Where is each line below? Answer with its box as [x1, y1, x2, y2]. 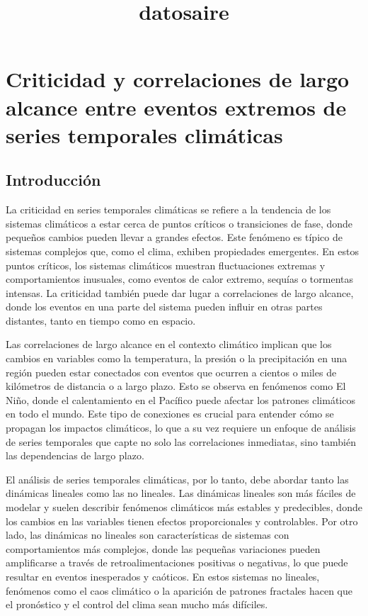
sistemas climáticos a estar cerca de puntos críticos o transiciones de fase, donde [6, 215, 353, 230]
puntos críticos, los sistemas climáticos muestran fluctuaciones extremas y [6, 257, 326, 272]
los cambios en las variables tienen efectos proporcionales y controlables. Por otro [6, 513, 358, 528]
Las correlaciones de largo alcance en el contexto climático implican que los [6, 337, 332, 352]
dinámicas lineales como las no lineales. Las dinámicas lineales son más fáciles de [6, 486, 356, 500]
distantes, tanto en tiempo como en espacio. [6, 313, 196, 327]
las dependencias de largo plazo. [6, 448, 144, 463]
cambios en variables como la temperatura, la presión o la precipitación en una [6, 351, 347, 366]
